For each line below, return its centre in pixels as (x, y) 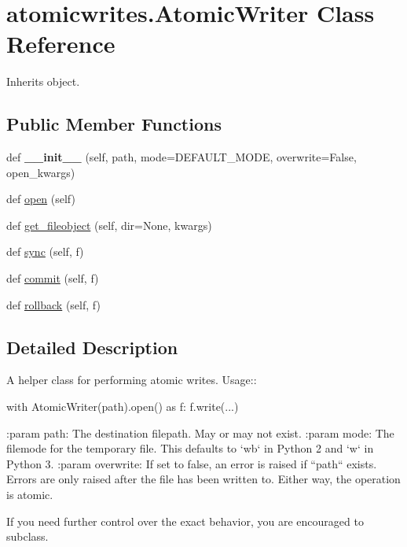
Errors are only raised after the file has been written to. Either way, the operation (203, 479)
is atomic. (30, 495)
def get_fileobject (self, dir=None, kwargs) (109, 225)
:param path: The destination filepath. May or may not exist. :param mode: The (200, 432)
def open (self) (41, 199)
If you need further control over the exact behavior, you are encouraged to (185, 521)
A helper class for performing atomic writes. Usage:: (132, 380)
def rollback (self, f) (53, 304)
